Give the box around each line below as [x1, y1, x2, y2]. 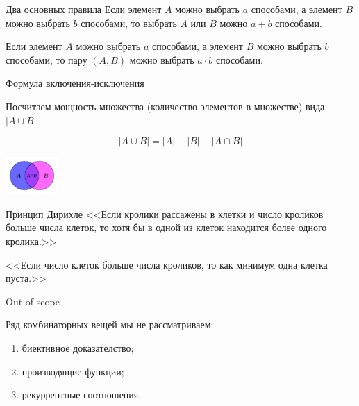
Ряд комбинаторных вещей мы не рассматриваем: [6, 317, 214, 332]
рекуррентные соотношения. [22, 387, 142, 402]
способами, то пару [6, 52, 87, 67]
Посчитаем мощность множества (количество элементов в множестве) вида [6, 99, 325, 113]
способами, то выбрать [81, 15, 177, 30]
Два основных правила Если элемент [6, 2, 162, 16]
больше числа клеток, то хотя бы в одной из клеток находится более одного [6, 220, 327, 235]
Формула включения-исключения [6, 76, 144, 90]
